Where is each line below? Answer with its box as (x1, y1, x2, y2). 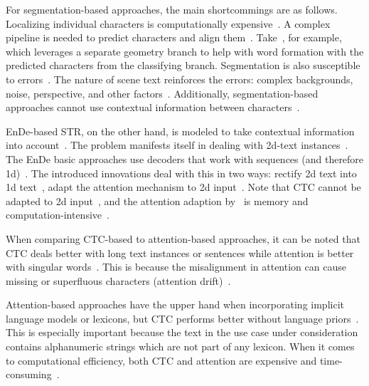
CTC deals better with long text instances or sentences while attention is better (6, 245, 354, 260)
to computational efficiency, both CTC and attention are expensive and (6, 353, 317, 367)
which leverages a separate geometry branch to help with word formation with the (6, 43, 364, 58)
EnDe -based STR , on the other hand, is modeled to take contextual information (6, 123, 355, 138)
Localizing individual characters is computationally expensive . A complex (6, 16, 331, 31)
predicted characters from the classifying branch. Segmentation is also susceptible (6, 58, 360, 73)
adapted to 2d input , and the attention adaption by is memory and (6, 193, 309, 208)
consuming (6, 367, 52, 382)
